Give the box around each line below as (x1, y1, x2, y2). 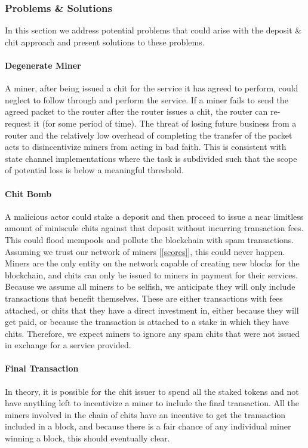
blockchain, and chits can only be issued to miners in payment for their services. (5, 268, 298, 281)
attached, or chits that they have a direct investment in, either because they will (5, 303, 299, 316)
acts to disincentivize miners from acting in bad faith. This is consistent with (5, 140, 287, 153)
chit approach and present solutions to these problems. (5, 35, 205, 48)
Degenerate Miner (5, 59, 81, 71)
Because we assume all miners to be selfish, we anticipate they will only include (5, 280, 295, 293)
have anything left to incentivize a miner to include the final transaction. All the (5, 397, 299, 409)
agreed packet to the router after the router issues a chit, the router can (5, 105, 268, 118)
